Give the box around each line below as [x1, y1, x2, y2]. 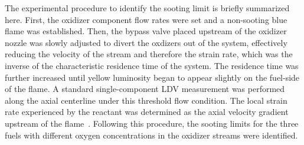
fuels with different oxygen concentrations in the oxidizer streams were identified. [5, 128, 298, 141]
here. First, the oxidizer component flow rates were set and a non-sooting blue [5, 13, 287, 25]
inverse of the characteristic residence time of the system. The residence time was [5, 59, 299, 71]
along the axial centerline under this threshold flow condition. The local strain [5, 94, 287, 106]
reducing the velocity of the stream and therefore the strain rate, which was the [5, 48, 293, 60]
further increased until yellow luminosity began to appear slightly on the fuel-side [5, 71, 300, 83]
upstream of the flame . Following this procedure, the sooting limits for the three [5, 117, 299, 129]
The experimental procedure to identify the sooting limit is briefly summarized [5, 2, 290, 14]
